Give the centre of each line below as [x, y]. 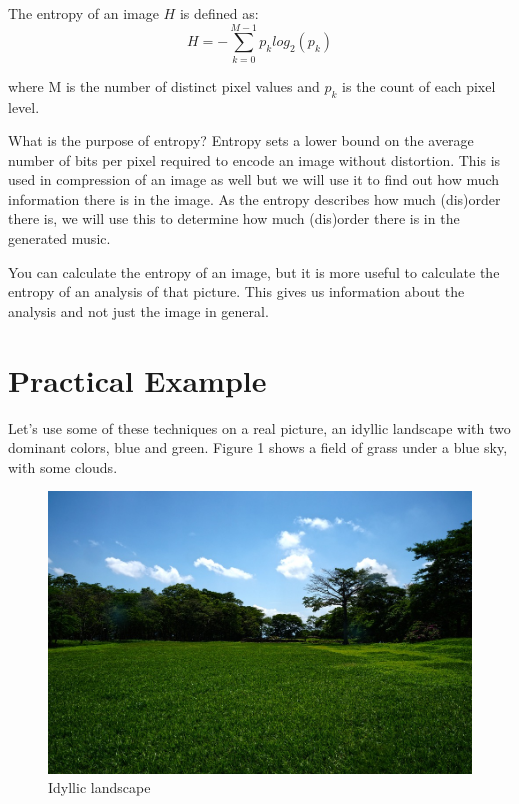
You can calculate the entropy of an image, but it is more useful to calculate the [254, 271]
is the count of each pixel [419, 85]
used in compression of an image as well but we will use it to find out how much [254, 179]
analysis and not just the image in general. [138, 310]
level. [24, 106]
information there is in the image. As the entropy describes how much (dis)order [254, 198]
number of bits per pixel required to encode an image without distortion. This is [254, 159]
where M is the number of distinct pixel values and [164, 85]
